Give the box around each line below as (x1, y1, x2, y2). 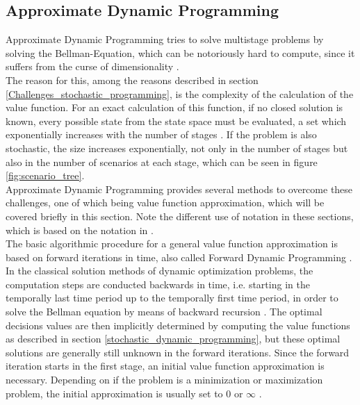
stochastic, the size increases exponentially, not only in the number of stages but (6, 140, 348, 155)
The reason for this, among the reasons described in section (6, 72, 259, 87)
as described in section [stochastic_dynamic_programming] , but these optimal (6, 331, 341, 346)
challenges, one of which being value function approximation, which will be (6, 195, 325, 210)
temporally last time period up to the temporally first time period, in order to (6, 290, 338, 305)
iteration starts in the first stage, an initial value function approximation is (6, 358, 325, 373)
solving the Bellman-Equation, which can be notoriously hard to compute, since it (6, 45, 355, 60)
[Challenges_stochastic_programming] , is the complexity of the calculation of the (6, 86, 354, 101)
